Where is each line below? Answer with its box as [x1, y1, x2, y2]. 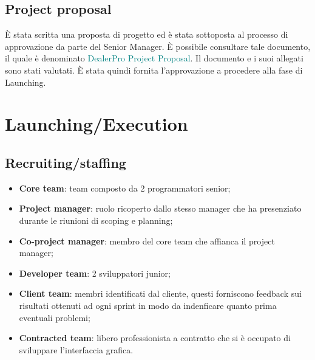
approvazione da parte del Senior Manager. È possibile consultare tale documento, [5, 40, 311, 52]
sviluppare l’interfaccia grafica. [19, 343, 134, 356]
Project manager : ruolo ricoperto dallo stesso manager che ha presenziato [19, 202, 302, 215]
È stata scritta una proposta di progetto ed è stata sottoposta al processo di [5, 28, 288, 41]
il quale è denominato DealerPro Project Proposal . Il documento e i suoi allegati [5, 52, 303, 64]
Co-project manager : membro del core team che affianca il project [19, 234, 275, 247]
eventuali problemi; [19, 311, 90, 324]
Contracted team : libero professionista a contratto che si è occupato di [19, 331, 291, 344]
